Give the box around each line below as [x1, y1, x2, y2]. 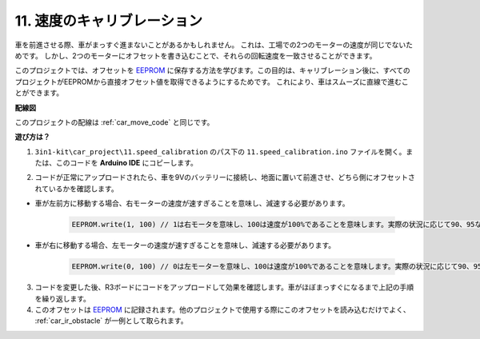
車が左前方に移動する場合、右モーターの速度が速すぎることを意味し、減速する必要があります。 [34, 198, 350, 208]
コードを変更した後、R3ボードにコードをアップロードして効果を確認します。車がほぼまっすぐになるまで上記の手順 [34, 282, 414, 292]
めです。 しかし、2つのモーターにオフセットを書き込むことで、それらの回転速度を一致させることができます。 [14, 50, 377, 60]
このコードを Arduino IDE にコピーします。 [55, 158, 198, 168]
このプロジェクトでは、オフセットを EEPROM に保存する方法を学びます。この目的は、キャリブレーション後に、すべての [14, 66, 411, 75]
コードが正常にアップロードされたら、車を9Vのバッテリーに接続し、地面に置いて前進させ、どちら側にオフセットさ [34, 173, 415, 182]
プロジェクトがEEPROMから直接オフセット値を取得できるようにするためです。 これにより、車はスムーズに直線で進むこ [14, 77, 409, 86]
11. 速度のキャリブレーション [14, 12, 203, 30]
